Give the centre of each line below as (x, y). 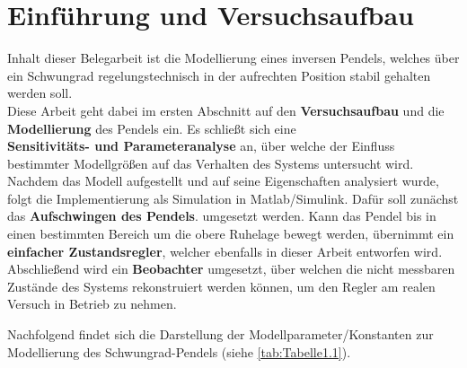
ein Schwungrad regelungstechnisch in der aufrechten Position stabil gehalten (219, 75)
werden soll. (40, 93)
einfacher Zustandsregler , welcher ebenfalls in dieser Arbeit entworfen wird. (225, 251)
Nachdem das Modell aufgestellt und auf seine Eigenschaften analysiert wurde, (223, 181)
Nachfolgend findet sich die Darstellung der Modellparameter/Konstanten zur (220, 334)
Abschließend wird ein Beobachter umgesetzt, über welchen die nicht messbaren (231, 269)
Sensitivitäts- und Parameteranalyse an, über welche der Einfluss (201, 146)
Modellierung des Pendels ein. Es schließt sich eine (152, 128)
